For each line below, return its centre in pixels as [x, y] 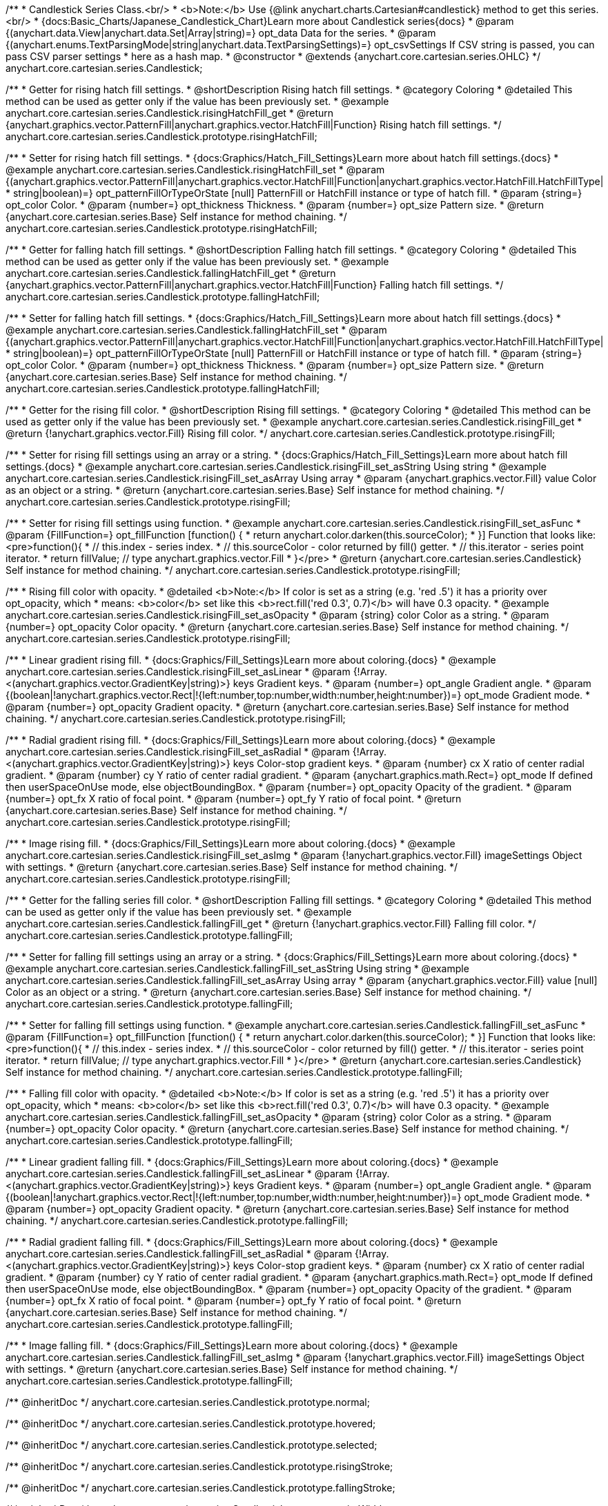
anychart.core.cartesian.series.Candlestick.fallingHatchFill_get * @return [171, 273]
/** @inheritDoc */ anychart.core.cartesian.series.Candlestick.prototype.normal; [188, 1402]
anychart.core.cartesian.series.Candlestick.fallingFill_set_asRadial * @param [179, 1254]
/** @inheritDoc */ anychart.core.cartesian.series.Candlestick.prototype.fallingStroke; [200, 1488]
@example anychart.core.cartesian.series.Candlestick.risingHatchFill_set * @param [195, 170]
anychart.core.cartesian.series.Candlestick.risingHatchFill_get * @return [170, 113]
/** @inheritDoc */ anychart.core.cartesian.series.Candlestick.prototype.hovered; [191, 1423]
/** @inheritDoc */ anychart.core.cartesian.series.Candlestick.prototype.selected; [192, 1445]
